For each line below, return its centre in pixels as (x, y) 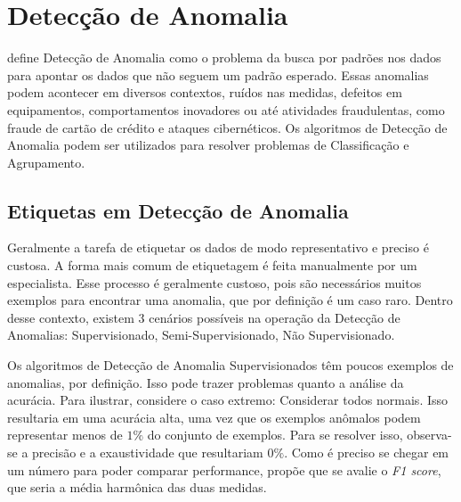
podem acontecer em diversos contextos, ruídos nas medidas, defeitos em (205, 92)
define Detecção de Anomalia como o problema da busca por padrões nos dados (224, 58)
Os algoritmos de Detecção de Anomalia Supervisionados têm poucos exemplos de (230, 365)
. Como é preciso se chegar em (367, 453)
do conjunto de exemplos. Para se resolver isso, (275, 435)
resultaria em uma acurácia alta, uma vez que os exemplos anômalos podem (214, 417)
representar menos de (65, 435)
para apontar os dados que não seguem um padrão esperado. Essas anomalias (218, 74)
